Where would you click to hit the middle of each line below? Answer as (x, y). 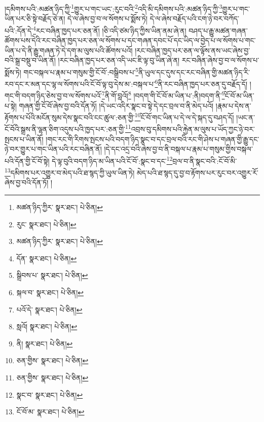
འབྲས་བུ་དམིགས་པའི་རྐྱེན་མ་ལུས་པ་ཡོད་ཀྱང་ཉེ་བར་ (193, 129)
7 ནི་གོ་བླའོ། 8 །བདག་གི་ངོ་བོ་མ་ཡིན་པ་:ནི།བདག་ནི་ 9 (163, 95)
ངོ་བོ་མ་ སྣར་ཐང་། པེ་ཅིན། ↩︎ (50, 412)
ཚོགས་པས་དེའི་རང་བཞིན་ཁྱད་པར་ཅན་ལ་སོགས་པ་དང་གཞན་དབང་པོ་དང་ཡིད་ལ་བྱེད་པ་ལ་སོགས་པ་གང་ (130, 40)
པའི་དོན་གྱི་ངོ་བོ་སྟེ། (27, 161)
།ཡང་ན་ (246, 117)
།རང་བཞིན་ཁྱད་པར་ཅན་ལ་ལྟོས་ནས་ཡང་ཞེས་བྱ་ (193, 50)
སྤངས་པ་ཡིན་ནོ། (24, 139)
